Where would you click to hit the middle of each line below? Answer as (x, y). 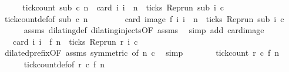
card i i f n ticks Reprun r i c (75, 41)
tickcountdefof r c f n (64, 64)
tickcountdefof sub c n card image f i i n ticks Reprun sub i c (144, 18)
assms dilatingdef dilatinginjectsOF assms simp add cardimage (144, 30)
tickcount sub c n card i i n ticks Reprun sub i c (123, 7)
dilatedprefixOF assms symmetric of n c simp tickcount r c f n (142, 53)
